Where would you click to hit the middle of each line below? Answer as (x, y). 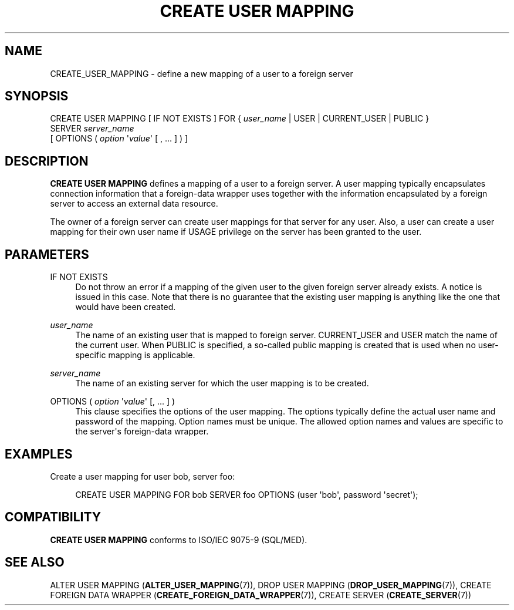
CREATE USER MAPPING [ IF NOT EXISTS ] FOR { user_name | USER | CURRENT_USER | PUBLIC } (240, 119)
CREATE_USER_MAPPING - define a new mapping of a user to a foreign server (202, 73)
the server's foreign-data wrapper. (142, 432)
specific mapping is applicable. (135, 355)
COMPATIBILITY (53, 517)
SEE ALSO (35, 562)
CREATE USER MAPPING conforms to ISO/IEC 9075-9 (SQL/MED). (179, 540)
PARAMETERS (47, 254)
